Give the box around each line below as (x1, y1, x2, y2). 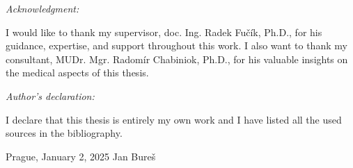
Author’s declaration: (6, 88, 95, 103)
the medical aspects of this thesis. (6, 65, 149, 80)
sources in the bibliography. (6, 126, 123, 140)
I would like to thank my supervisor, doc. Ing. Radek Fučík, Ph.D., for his (6, 24, 322, 39)
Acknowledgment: (6, 1, 79, 15)
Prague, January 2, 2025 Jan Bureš (6, 149, 156, 163)
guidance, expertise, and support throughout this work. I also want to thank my (6, 38, 347, 53)
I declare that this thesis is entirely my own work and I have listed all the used (6, 112, 342, 126)
